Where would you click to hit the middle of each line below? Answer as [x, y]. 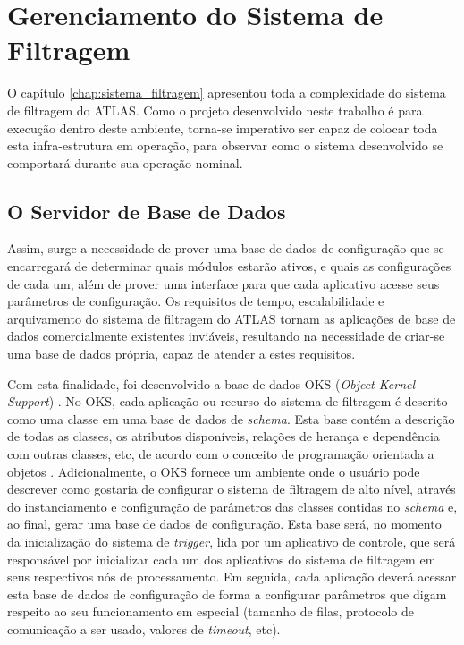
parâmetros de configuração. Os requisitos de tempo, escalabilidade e [196, 301]
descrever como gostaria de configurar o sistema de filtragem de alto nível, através [232, 489]
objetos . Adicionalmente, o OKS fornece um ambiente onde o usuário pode [214, 471]
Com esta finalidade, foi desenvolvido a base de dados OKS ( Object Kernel [211, 383]
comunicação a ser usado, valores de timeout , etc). [144, 628]
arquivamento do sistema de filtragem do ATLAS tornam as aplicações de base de [232, 318]
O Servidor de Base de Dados [147, 211]
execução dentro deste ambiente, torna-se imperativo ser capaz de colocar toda [223, 127]
